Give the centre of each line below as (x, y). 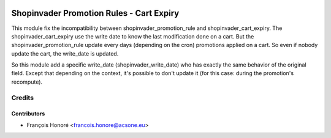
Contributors (28, 114)
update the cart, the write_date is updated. (65, 53)
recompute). (27, 82)
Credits (22, 98)
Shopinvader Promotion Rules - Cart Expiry (95, 13)
